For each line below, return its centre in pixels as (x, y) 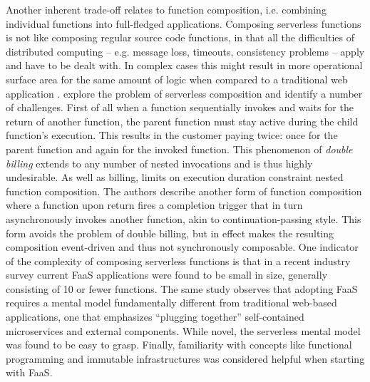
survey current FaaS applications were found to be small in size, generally (167, 275)
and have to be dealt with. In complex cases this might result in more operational (184, 65)
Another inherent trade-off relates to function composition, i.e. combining (166, 9)
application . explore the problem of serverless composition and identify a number (184, 93)
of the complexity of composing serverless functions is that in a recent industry (178, 260)
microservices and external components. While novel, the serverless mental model (183, 330)
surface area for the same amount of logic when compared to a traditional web (177, 79)
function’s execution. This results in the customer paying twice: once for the (172, 135)
